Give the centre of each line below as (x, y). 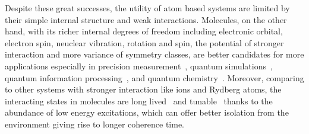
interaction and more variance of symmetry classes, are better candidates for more (154, 54)
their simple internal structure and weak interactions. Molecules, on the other (146, 19)
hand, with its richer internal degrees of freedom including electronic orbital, (144, 31)
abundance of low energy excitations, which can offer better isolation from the (147, 112)
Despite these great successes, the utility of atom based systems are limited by (147, 8)
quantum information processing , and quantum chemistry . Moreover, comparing (154, 77)
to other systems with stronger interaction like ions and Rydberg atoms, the (143, 89)
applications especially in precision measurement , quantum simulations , (139, 66)
